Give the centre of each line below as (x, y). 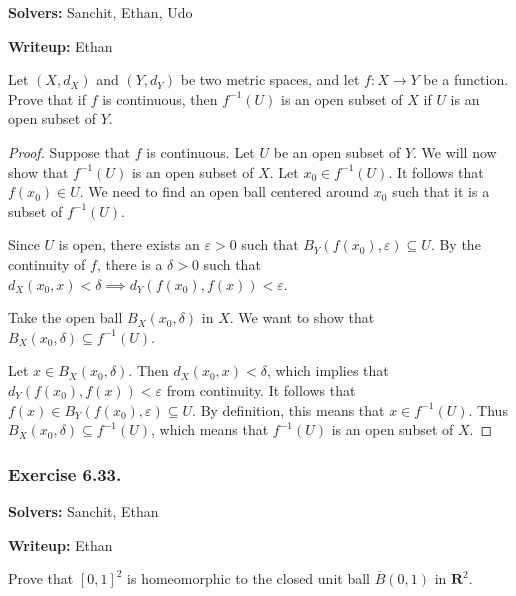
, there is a (129, 263)
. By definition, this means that (288, 409)
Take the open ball (65, 317)
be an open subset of (337, 151)
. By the (455, 244)
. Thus (488, 409)
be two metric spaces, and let (270, 79)
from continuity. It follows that (261, 389)
